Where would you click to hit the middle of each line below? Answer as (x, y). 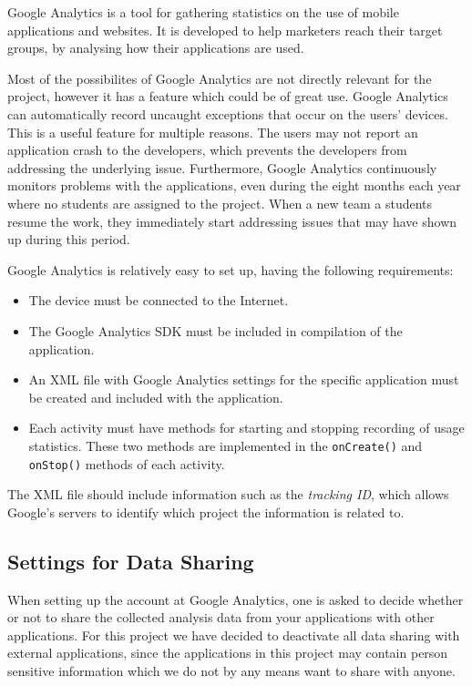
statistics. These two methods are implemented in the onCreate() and (226, 445)
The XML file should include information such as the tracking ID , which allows (228, 494)
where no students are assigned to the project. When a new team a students (220, 203)
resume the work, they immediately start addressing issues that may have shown (232, 221)
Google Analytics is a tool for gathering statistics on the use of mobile (203, 12)
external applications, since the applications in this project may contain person (228, 653)
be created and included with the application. (156, 397)
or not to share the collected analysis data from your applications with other (221, 617)
